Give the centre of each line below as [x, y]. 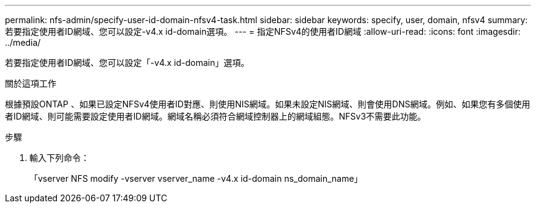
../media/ [23, 42]
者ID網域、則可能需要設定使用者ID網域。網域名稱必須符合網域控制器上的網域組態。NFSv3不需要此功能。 [216, 116]
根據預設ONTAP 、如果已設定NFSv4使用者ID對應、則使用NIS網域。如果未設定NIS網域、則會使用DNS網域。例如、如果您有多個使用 [268, 104]
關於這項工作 [31, 83]
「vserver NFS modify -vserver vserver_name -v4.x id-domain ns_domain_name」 [196, 178]
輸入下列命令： [59, 158]
